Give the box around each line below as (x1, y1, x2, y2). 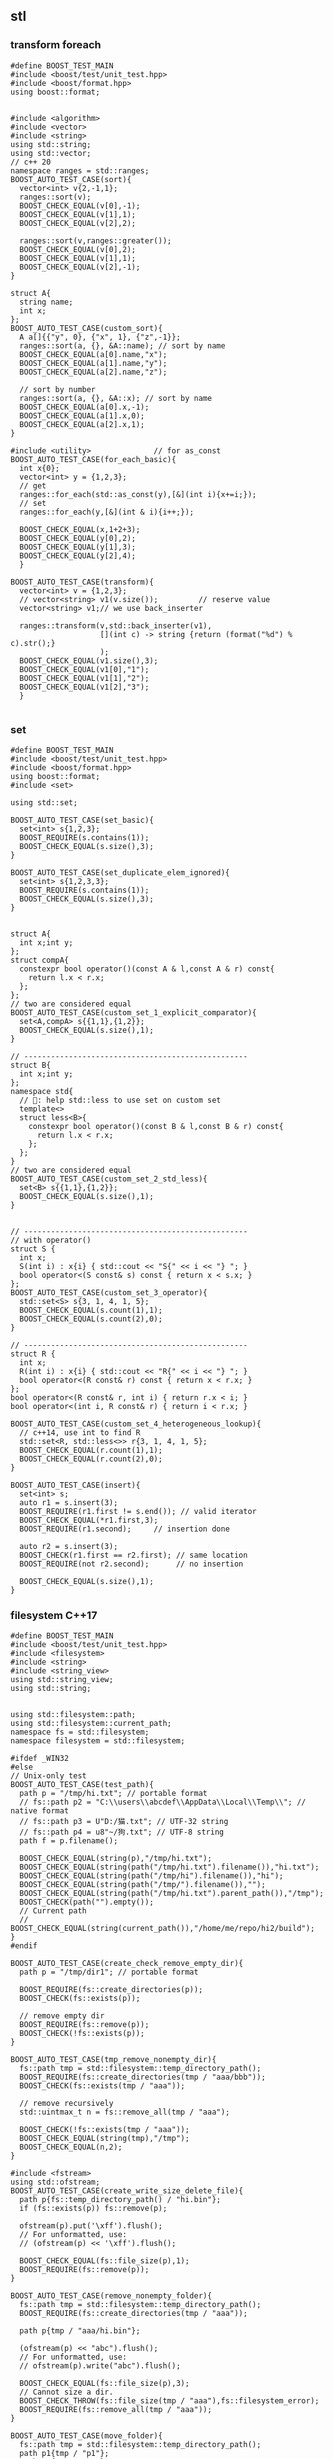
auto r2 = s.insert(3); (19, 1541, 118, 1551)
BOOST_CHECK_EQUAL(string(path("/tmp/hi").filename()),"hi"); (19, 1871, 284, 1881)
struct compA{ (10, 955, 70, 965)
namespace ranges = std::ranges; (10, 165, 150, 176)
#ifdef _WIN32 (10, 1754, 70, 1764)
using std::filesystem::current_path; (10, 1719, 172, 1729)
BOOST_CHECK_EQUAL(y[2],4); (19, 550, 137, 561)
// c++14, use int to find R (19, 1427, 141, 1438)
